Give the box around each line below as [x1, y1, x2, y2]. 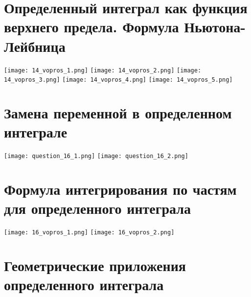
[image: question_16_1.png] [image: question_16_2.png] [4, 153, 188, 160]
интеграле [4, 122, 68, 142]
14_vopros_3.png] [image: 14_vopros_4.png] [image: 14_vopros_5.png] [4, 76, 233, 84]
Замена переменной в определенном [4, 103, 232, 122]
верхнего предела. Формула [4, 17, 179, 37]
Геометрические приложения [4, 255, 186, 275]
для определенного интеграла [4, 198, 191, 218]
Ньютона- [184, 17, 246, 37]
